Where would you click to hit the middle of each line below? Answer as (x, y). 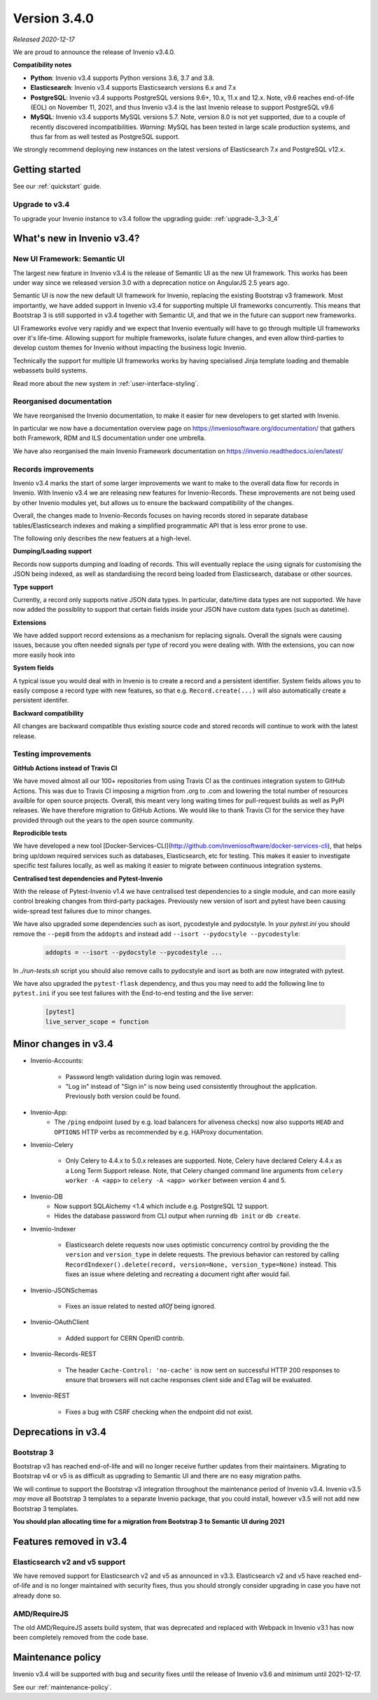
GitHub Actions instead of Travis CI (65, 768)
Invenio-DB (47, 1196)
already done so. (37, 1595)
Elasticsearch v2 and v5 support (69, 1562)
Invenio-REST (50, 1396)
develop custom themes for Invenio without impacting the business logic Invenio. (129, 348)
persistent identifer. (41, 700)
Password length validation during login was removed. (143, 1076)
